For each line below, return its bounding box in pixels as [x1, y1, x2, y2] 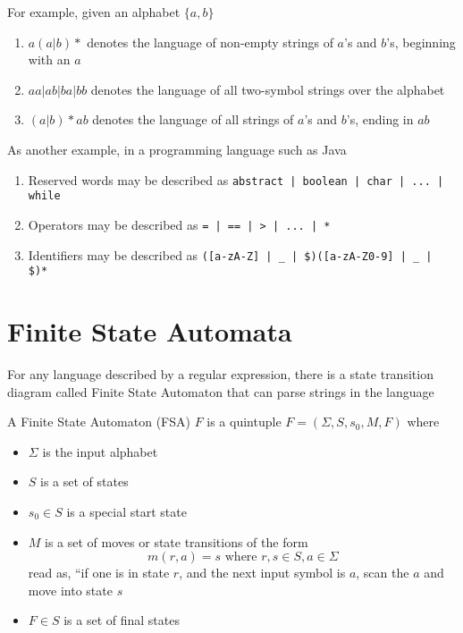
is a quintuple [206, 412, 282, 431]
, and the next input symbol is [179, 563, 346, 582]
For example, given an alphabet [7, 3, 181, 21]
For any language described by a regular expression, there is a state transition [7, 364, 434, 383]
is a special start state [66, 502, 187, 520]
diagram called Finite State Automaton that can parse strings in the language [7, 382, 434, 401]
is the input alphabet [42, 442, 158, 460]
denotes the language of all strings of [92, 110, 294, 129]
